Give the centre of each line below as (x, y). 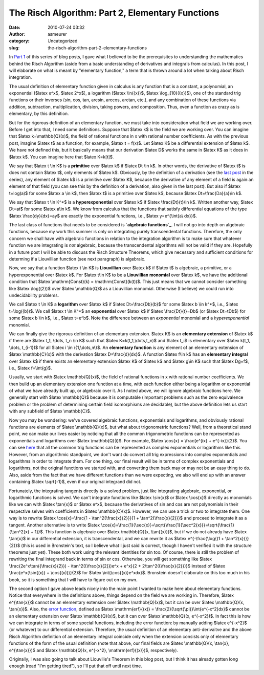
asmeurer (57, 34)
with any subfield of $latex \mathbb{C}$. (50, 411)
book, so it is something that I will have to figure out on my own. (73, 580)
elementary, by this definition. (39, 114)
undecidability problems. (34, 295)
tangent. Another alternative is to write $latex (55, 525)
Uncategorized (63, 41)
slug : (14, 48)
